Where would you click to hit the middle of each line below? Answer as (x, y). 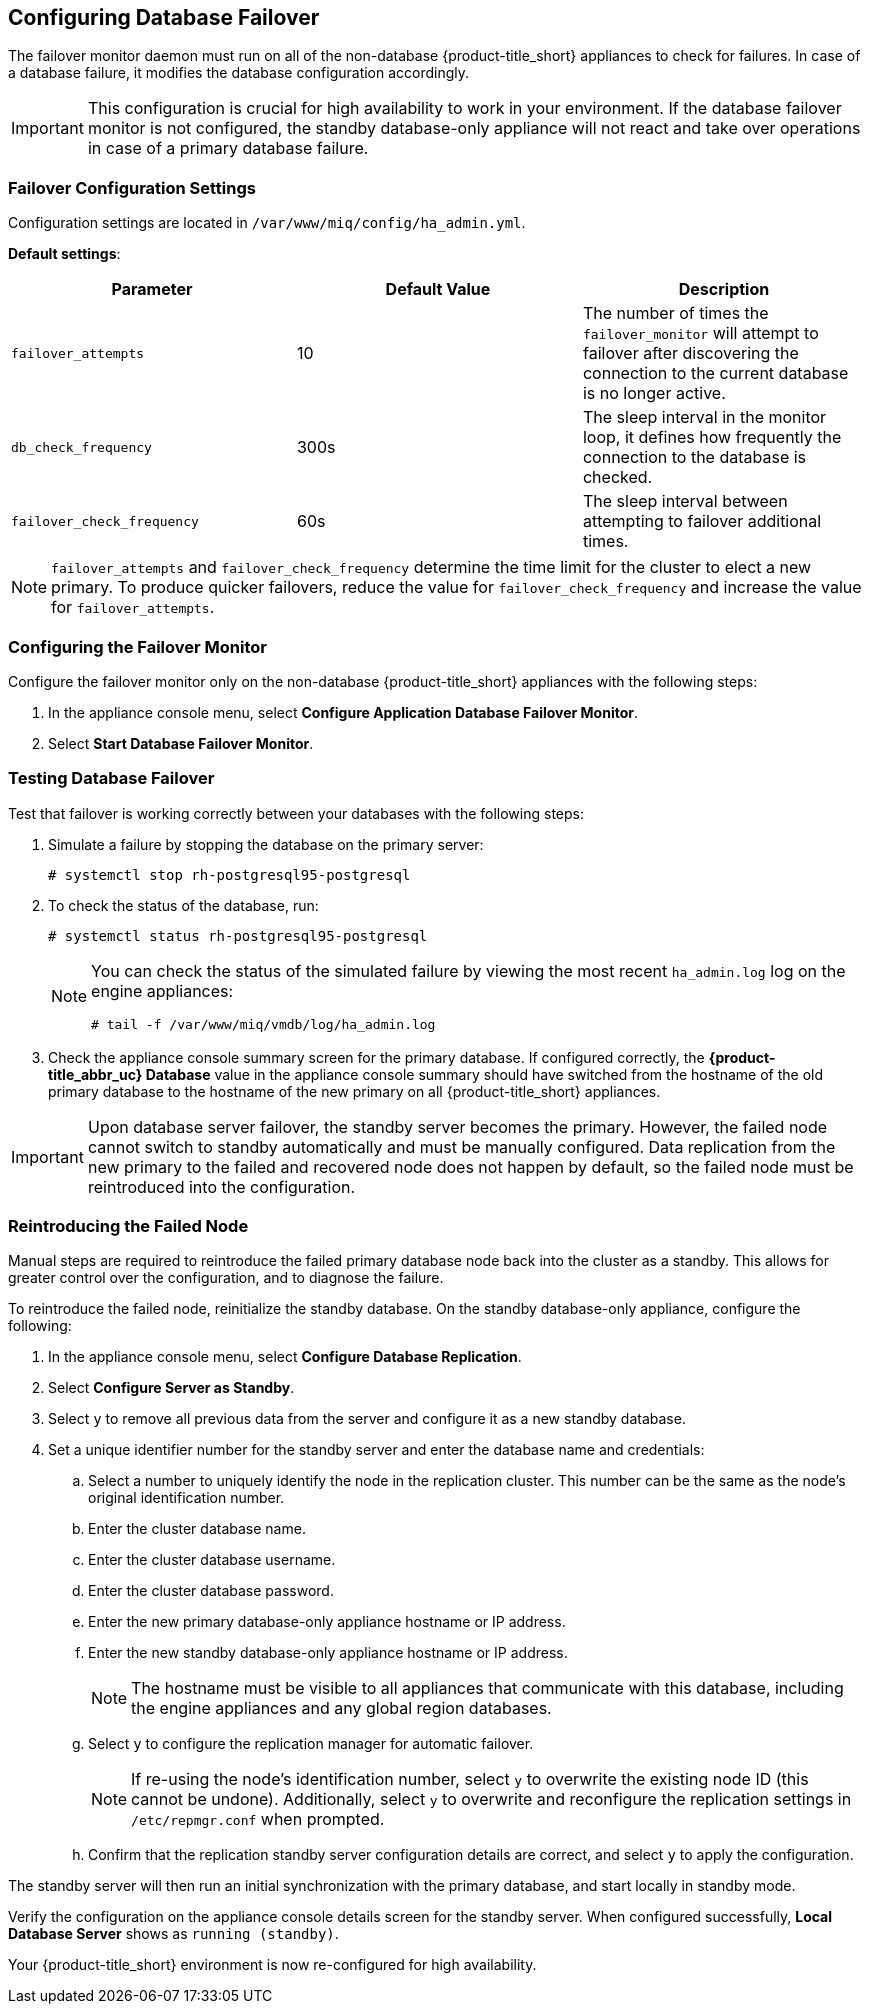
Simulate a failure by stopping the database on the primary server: (266, 844)
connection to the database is (694, 457)
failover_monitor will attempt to (700, 333)
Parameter (152, 289)
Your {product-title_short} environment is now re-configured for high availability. (272, 1965)
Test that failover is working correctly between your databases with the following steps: (296, 813)
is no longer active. (654, 393)
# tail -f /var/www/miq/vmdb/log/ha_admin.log (263, 1024)
